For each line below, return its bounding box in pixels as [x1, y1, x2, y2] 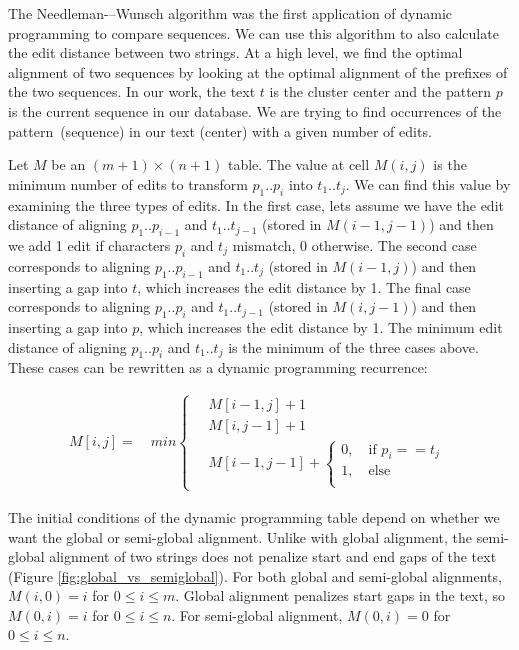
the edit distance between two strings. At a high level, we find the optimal [8, 42, 463, 63]
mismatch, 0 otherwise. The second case [232, 234, 477, 255]
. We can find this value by [345, 173, 511, 194]
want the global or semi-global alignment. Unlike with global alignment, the [8, 526, 473, 547]
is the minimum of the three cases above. [228, 336, 479, 357]
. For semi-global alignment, [171, 604, 343, 625]
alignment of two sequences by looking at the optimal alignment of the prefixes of [8, 61, 508, 82]
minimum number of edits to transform [8, 173, 248, 194]
